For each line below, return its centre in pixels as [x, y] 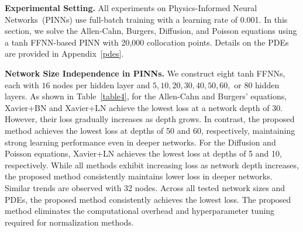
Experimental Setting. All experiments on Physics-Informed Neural [131, 8]
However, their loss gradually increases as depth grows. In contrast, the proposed [150, 119]
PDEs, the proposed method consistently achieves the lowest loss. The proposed [148, 199]
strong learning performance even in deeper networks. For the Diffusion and [140, 142]
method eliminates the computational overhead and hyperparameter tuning [140, 211]
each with [22, 84]
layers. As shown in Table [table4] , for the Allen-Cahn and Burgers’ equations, [146, 96]
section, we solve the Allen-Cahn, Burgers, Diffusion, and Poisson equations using [151, 31]
